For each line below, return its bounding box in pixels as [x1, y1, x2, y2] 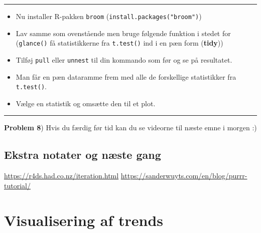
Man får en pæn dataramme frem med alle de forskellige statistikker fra [16, 71, 236, 82]
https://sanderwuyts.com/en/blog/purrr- [120, 170, 247, 181]
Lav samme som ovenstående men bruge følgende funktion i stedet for [16, 28, 231, 38]
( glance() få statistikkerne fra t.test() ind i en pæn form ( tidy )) [16, 38, 223, 48]
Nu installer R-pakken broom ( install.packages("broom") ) [16, 11, 202, 21]
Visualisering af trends [4, 209, 164, 230]
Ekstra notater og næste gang [4, 147, 161, 162]
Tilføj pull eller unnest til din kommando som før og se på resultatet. [16, 54, 232, 65]
